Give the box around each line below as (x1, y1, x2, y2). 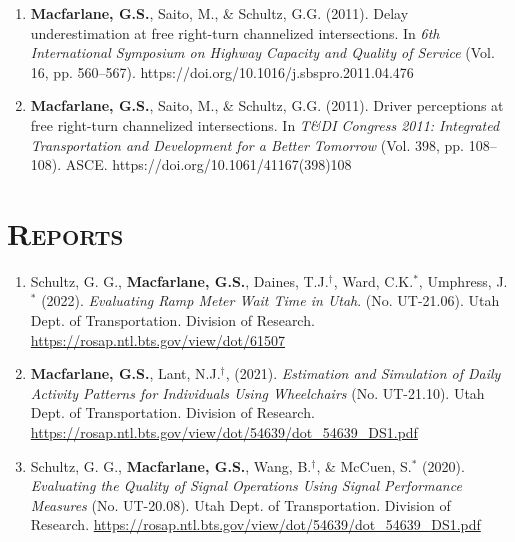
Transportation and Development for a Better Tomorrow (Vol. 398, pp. (30, 134, 465, 155)
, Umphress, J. (418, 270, 508, 291)
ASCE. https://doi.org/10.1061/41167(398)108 (65, 154, 352, 175)
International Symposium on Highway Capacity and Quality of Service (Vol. (30, 42, 495, 63)
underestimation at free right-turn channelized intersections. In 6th (30, 22, 440, 43)
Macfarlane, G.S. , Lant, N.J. (30, 363, 221, 384)
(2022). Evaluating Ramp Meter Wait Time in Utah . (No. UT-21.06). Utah (41, 290, 500, 311)
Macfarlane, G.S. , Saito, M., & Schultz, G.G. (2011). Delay (30, 3, 409, 23)
